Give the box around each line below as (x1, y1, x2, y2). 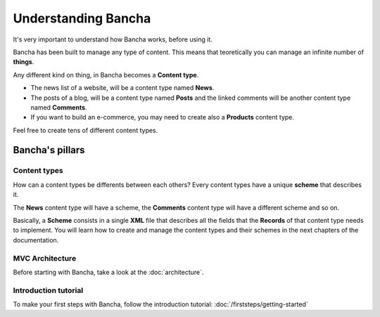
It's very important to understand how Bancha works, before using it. (13, 35, 213, 44)
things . (13, 58, 34, 66)
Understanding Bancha (13, 11, 151, 26)
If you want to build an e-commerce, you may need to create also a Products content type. (30, 113, 295, 122)
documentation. (13, 235, 59, 244)
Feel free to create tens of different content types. (13, 126, 158, 134)
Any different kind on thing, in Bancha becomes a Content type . (13, 70, 199, 79)
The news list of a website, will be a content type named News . (30, 84, 215, 92)
